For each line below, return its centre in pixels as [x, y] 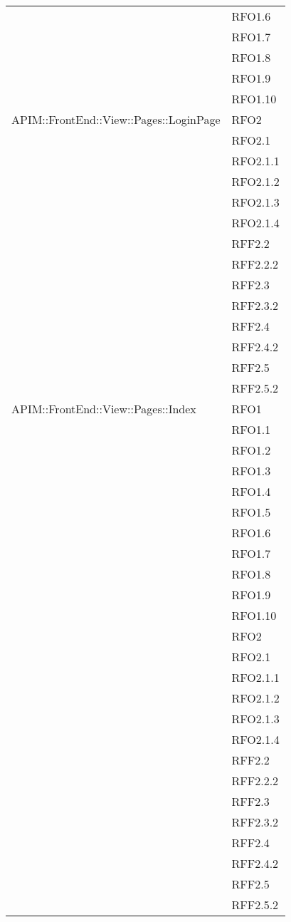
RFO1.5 [251, 512]
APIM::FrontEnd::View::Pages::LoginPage [116, 119]
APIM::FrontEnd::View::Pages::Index [104, 409]
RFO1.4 [251, 491]
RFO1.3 [251, 471]
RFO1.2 [251, 450]
